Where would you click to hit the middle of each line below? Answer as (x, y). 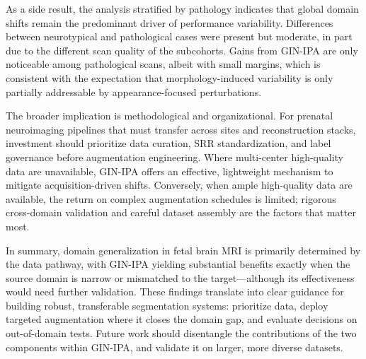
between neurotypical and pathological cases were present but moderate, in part (179, 36)
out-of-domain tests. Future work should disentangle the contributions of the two (181, 333)
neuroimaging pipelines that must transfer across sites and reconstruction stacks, (181, 129)
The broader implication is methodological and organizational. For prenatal (170, 116)
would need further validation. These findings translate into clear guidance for (175, 292)
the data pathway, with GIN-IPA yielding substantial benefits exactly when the (178, 264)
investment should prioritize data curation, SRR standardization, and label (168, 143)
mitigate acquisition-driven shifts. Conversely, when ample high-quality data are (179, 185)
